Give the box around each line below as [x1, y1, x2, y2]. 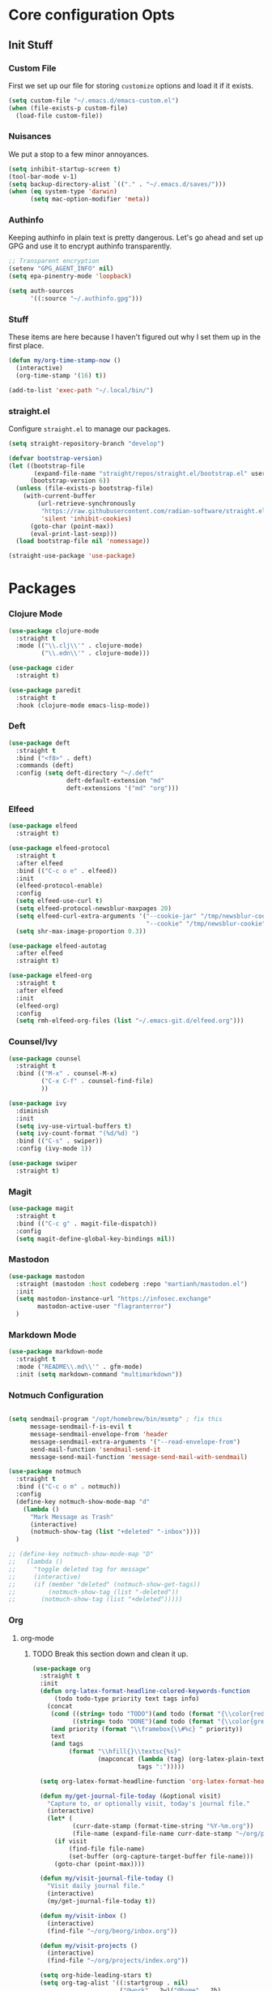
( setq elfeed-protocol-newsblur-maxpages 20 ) [15, 905, 172, 913]
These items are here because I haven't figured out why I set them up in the [8, 332, 261, 342]
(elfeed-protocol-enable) [15, 882, 104, 890]
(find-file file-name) [68, 1845, 146, 1853]
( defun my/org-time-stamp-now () [8, 356, 121, 365]
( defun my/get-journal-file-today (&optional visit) [39, 1792, 221, 1800]
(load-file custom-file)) [15, 111, 104, 119]
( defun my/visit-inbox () [39, 1911, 127, 1920]
